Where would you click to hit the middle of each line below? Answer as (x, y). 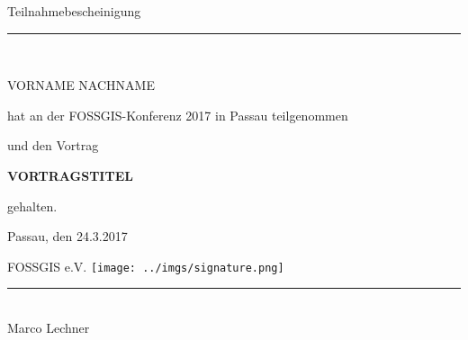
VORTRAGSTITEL (70, 175)
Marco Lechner (49, 327)
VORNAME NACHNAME (81, 85)
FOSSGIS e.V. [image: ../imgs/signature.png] (146, 266)
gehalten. (32, 206)
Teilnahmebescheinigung (74, 11)
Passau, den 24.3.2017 (67, 236)
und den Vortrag (53, 145)
